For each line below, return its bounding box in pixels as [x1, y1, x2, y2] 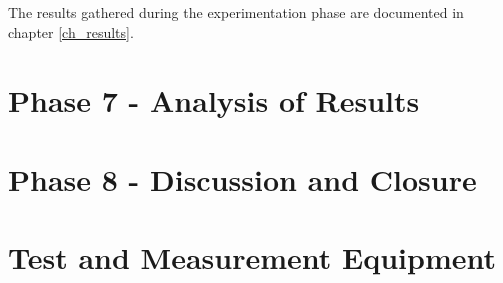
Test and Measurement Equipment [8, 237, 496, 278]
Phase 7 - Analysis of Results [8, 80, 420, 121]
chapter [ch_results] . [8, 21, 134, 42]
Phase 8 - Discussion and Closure [8, 158, 477, 199]
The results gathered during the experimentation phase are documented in [8, 2, 464, 22]
